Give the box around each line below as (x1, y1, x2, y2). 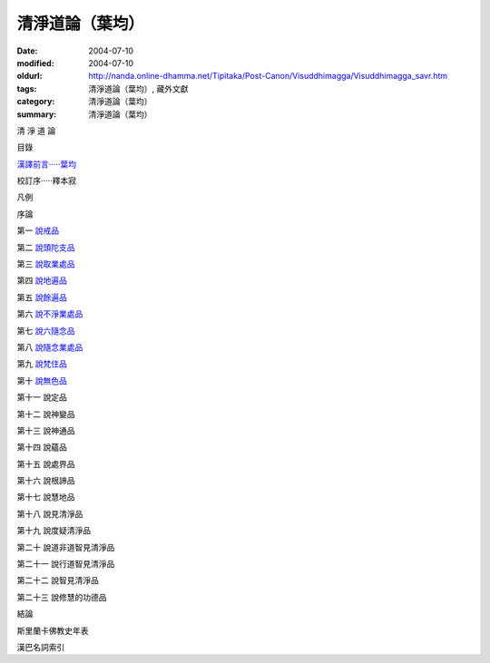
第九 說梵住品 (16, 358, 67, 369)
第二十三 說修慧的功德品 (16, 591, 107, 602)
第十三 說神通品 (16, 424, 75, 435)
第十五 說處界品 (16, 458, 75, 469)
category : (16, 96, 55, 107)
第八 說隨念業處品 (16, 341, 83, 353)
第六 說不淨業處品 (16, 308, 83, 319)
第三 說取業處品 (16, 258, 75, 269)
